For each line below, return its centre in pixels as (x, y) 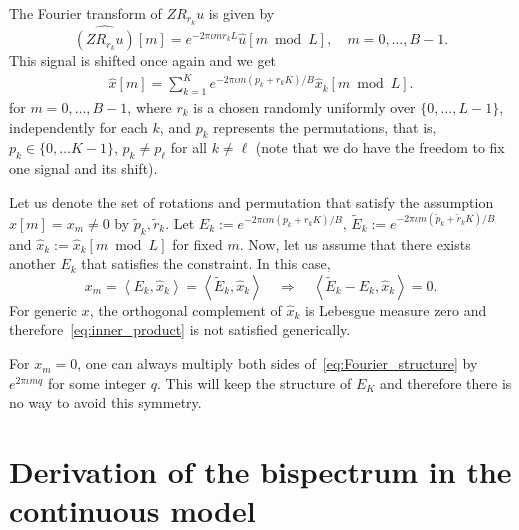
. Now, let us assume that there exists (355, 243)
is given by (241, 13)
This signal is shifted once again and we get (143, 60)
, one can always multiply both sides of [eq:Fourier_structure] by (277, 363)
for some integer (97, 382)
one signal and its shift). (83, 168)
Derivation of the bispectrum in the (260, 471)
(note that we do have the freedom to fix (380, 147)
